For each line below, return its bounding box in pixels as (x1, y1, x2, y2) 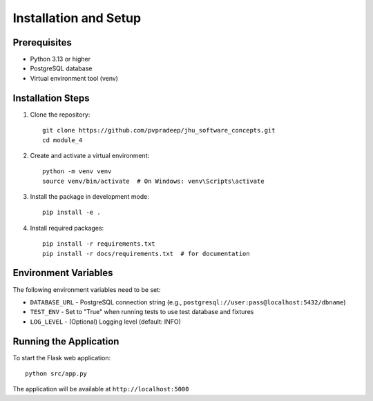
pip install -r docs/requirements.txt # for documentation (42, 249, 250, 257)
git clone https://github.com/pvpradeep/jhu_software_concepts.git (42, 126, 276, 135)
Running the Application (12, 335, 119, 347)
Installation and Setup (12, 10, 142, 26)
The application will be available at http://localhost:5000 (12, 385, 189, 393)
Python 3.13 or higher (30, 55, 91, 63)
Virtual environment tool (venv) (30, 74, 119, 82)
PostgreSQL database (30, 64, 93, 72)
